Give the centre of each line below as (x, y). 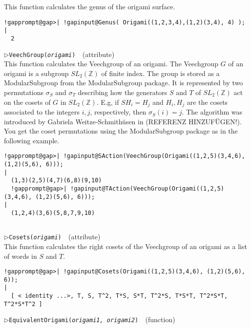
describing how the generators (123, 92)
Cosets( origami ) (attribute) (55, 237)
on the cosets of (27, 102)
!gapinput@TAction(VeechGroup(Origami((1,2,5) (147, 189)
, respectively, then (118, 112)
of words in (21, 256)
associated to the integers (42, 112)
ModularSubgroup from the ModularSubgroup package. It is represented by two (124, 83)
